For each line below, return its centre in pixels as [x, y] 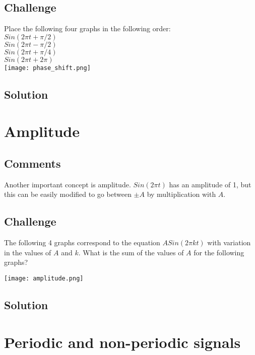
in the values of [28, 252]
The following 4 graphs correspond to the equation [82, 242]
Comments [33, 163]
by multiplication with [181, 194]
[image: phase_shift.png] [47, 68]
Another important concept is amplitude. [68, 184]
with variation [229, 242]
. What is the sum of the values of [131, 252]
